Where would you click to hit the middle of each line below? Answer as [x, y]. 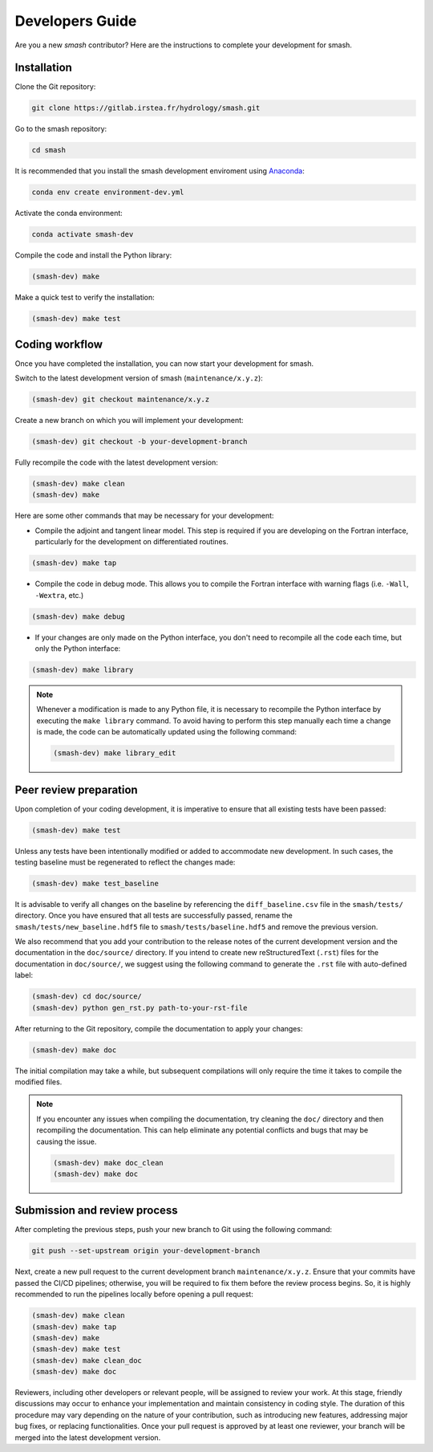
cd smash [49, 150]
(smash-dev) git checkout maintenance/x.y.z [121, 400]
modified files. [38, 1082]
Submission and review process [96, 1211]
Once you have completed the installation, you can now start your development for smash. [164, 363]
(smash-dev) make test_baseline [95, 883]
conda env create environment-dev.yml [108, 192]
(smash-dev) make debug [79, 616]
